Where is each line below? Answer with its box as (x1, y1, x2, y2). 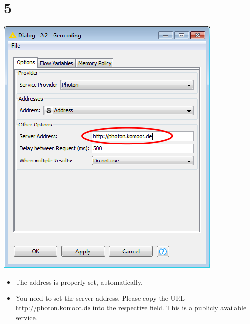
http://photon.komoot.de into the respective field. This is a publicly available (15, 302, 247, 312)
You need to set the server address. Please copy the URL (15, 293, 185, 303)
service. (15, 312, 37, 322)
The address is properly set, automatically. (15, 276, 143, 287)
